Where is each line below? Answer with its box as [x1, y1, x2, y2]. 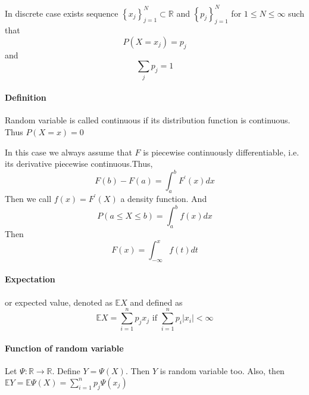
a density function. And [120, 192, 207, 205]
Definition [5, 91, 46, 104]
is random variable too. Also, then [160, 365, 285, 377]
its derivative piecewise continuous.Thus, [5, 157, 153, 170]
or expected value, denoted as [5, 296, 113, 308]
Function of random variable [5, 341, 124, 354]
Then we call [5, 192, 52, 205]
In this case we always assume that [5, 145, 132, 158]
